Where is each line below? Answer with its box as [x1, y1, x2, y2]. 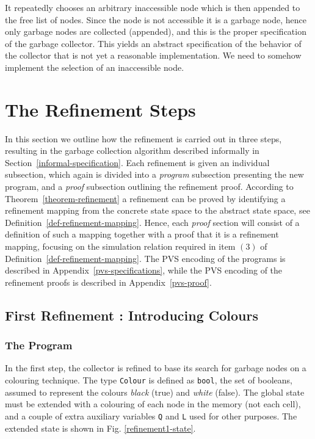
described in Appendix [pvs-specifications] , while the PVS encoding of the [5, 264, 283, 277]
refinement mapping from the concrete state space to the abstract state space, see [5, 204, 310, 217]
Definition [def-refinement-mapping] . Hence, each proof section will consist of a [5, 216, 300, 228]
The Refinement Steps [5, 96, 196, 122]
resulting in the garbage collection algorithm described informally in [5, 144, 259, 157]
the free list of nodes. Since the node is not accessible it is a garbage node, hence [5, 13, 306, 26]
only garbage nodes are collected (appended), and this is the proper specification [5, 25, 306, 38]
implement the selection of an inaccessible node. [5, 60, 184, 73]
